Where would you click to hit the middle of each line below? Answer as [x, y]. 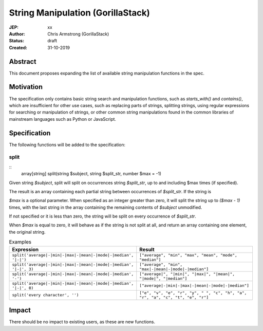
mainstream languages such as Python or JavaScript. [63, 119]
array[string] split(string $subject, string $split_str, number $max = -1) [91, 174]
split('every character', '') [45, 295]
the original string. [27, 232]
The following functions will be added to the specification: [67, 145]
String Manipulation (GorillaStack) [80, 13]
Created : [18, 47]
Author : [17, 34]
